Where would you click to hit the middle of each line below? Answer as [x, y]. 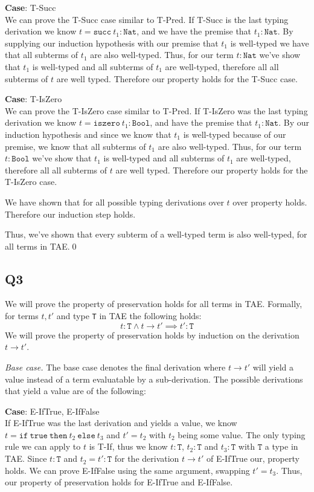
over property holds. [270, 202]
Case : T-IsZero [34, 99]
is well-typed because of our [235, 134]
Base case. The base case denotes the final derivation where [115, 367]
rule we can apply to [43, 446]
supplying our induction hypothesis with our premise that [112, 43]
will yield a [273, 367]
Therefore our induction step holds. [70, 214]
